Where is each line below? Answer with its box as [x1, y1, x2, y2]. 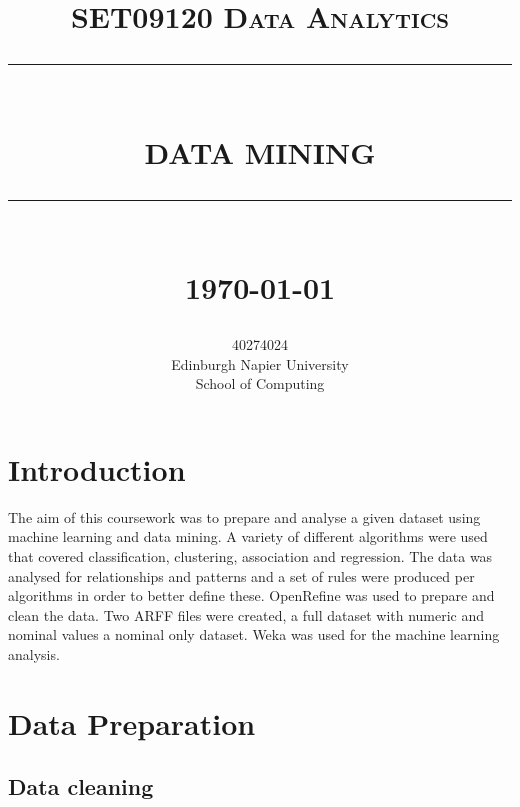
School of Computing [195, 373, 325, 394]
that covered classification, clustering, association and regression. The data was [8, 546, 493, 567]
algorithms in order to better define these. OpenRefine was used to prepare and [8, 585, 495, 606]
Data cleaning [8, 771, 154, 802]
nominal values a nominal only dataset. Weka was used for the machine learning [8, 624, 500, 645]
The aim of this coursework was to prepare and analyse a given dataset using [8, 506, 481, 527]
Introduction [8, 448, 186, 489]
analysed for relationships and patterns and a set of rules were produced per [8, 565, 475, 586]
